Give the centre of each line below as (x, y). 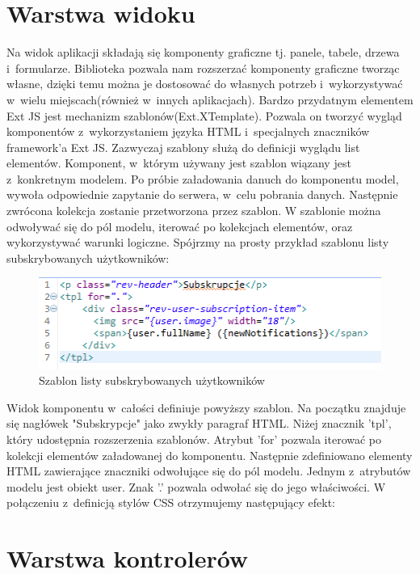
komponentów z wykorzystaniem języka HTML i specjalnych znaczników (188, 131)
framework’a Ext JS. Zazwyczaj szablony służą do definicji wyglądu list (183, 147)
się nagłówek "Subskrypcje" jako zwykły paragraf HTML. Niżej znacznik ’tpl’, (199, 423)
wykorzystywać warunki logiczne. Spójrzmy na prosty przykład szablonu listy (198, 242)
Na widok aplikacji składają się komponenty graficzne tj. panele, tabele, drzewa (203, 52)
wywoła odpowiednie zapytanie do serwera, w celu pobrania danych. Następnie (202, 194)
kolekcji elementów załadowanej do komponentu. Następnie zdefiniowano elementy (210, 455)
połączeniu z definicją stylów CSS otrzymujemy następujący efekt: (171, 502)
